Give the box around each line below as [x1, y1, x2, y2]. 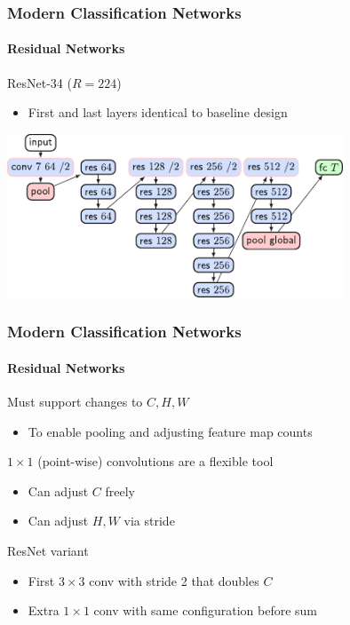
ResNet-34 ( [7, 73, 72, 91]
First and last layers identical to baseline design [28, 103, 288, 122]
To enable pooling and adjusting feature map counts [28, 422, 313, 440]
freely [105, 481, 135, 500]
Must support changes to [7, 392, 143, 411]
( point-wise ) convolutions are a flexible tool [37, 452, 274, 471]
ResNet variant [7, 542, 89, 560]
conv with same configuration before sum [93, 601, 318, 620]
